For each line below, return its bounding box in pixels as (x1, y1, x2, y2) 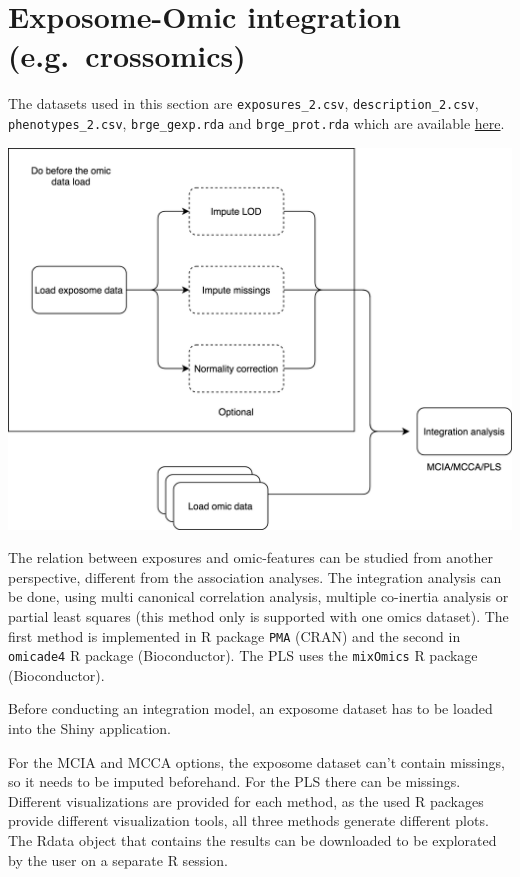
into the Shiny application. (8, 718, 171, 739)
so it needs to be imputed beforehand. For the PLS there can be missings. (8, 771, 461, 792)
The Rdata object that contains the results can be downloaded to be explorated (8, 830, 497, 850)
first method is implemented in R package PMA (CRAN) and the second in (8, 625, 461, 646)
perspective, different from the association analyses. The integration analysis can (8, 566, 502, 587)
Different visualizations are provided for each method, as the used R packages (8, 790, 484, 811)
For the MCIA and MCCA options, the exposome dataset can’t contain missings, (8, 751, 505, 772)
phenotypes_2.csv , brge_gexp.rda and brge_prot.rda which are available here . (8, 112, 505, 133)
